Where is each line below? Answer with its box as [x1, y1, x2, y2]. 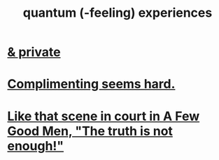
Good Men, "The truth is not [7, 123, 174, 139]
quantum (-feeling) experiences [22, 5, 213, 21]
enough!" [7, 138, 64, 154]
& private [7, 44, 61, 60]
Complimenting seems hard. [7, 76, 176, 92]
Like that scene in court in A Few [7, 108, 200, 124]
